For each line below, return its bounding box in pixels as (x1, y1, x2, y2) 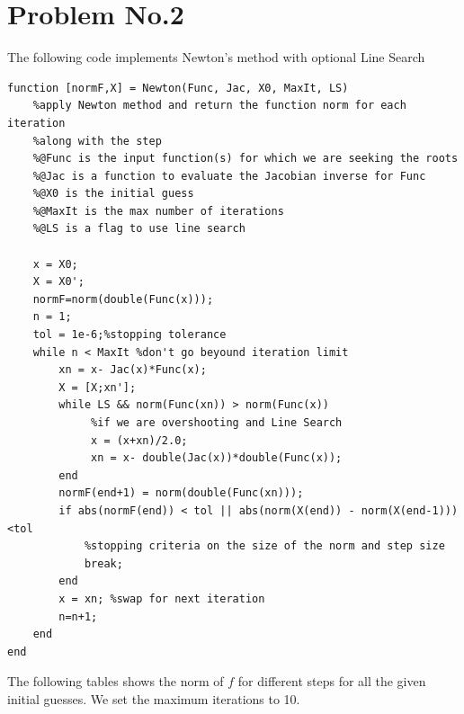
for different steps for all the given (237, 672, 426, 691)
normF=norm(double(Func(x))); (32, 292, 214, 306)
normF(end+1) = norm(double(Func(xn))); (58, 486, 304, 500)
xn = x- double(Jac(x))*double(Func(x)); (91, 451, 343, 465)
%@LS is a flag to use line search (32, 222, 245, 236)
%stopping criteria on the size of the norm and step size (84, 540, 445, 553)
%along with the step (32, 134, 162, 147)
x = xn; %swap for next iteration (58, 592, 265, 605)
